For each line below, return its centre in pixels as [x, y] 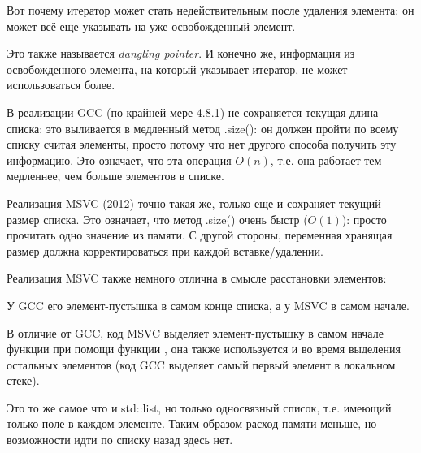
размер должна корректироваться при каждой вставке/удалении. [165, 250]
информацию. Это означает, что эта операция [119, 160]
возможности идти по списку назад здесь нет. [120, 440]
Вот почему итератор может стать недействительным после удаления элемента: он [210, 10]
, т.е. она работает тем [326, 160]
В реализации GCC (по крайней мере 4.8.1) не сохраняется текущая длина [193, 112]
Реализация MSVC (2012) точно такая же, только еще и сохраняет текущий [194, 203]
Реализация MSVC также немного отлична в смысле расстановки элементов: [197, 278]
